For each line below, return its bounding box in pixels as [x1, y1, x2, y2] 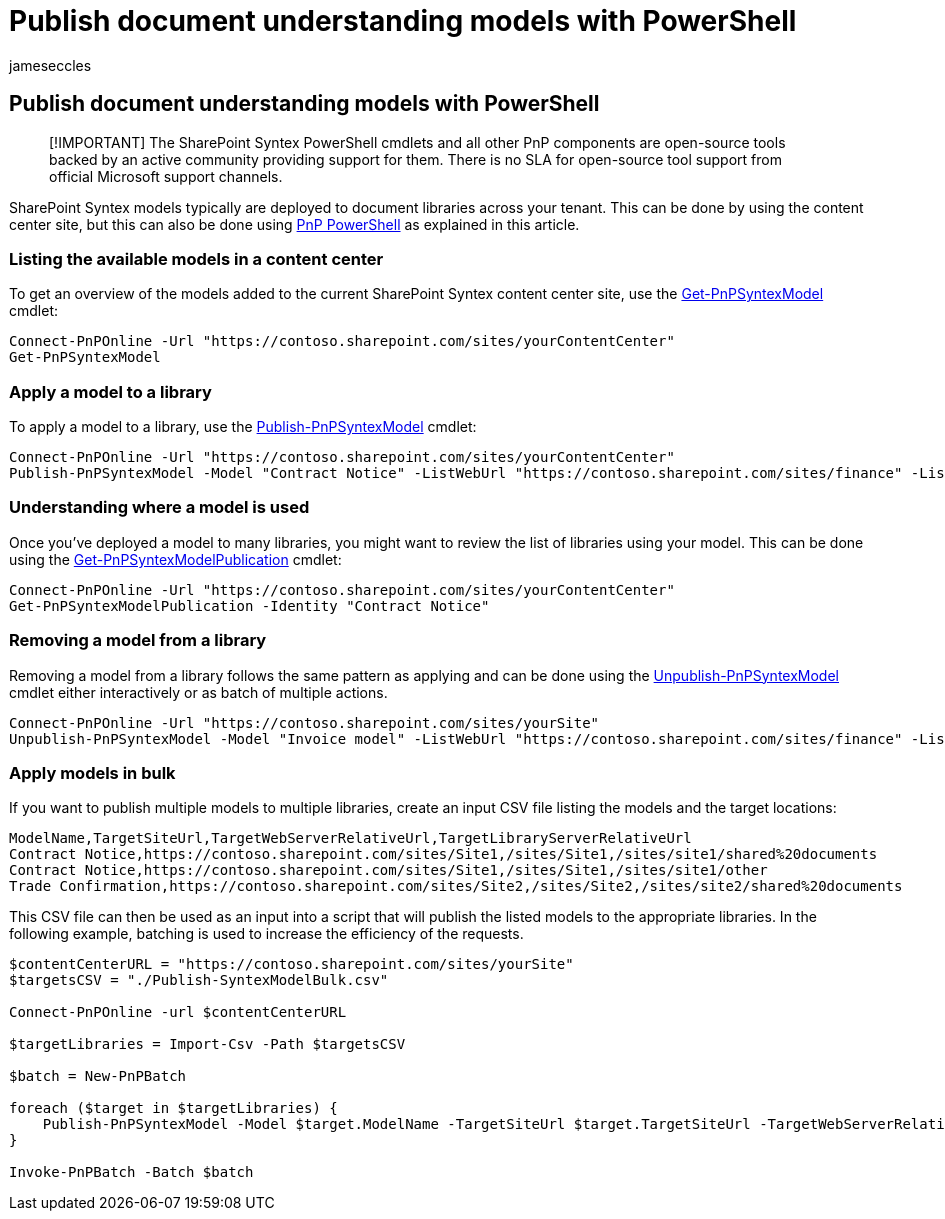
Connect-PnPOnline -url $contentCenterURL [9, 1004, 347, 1021]
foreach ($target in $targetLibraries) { [9, 1100, 338, 1117]
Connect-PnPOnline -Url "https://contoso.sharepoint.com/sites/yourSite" [9, 714, 600, 731]
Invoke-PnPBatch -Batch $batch [9, 1164, 254, 1181]
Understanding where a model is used [9, 497, 310, 518]
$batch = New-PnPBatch [9, 1068, 187, 1085]
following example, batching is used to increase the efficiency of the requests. [9, 925, 524, 943]
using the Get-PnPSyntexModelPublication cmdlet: [9, 550, 342, 568]
